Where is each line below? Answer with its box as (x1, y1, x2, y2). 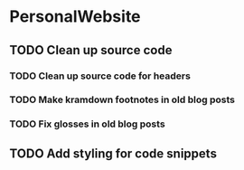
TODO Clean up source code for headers (9, 70, 192, 82)
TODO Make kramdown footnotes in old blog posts (9, 93, 235, 106)
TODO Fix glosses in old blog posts (9, 118, 165, 130)
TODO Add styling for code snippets (9, 146, 217, 161)
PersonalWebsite (9, 6, 142, 27)
